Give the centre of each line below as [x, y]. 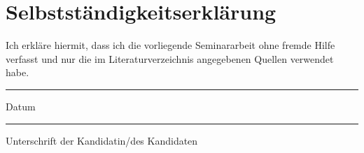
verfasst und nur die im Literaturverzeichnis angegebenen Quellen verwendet [170, 58]
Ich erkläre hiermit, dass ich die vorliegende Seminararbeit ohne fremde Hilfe [170, 45]
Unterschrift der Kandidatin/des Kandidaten [102, 140]
